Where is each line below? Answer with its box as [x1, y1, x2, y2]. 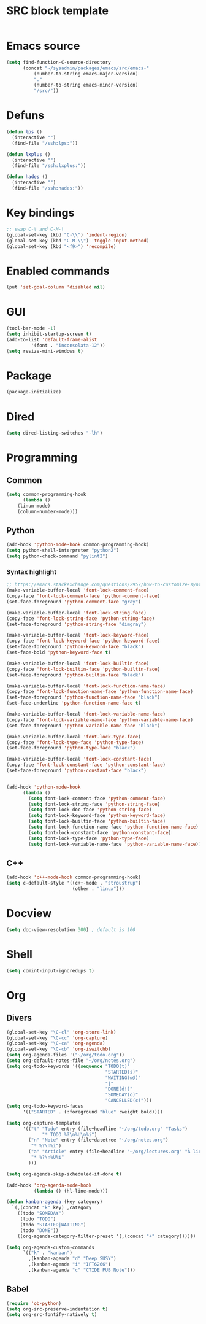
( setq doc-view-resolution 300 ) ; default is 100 [6, 926, 136, 933]
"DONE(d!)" [105, 1086, 133, 1093]
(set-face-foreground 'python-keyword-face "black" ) [6, 644, 144, 650]
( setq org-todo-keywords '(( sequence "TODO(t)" [6, 1063, 131, 1069]
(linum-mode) [17, 503, 51, 509]
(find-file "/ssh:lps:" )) [12, 140, 78, 146]
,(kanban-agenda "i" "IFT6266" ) [28, 1261, 112, 1268]
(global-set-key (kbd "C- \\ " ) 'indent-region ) [6, 231, 128, 238]
